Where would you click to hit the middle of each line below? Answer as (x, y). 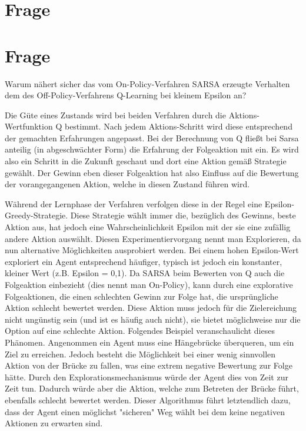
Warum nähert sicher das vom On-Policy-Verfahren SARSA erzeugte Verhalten (147, 83)
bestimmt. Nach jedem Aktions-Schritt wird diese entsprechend (178, 126)
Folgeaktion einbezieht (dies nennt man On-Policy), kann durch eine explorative (149, 284)
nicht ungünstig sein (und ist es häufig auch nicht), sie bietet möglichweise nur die (153, 319)
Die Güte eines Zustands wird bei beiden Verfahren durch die (115, 115)
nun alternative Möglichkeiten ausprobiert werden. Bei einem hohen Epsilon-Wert (152, 250)
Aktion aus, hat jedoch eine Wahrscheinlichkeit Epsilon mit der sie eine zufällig (148, 227)
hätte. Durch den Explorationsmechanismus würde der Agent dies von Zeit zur (147, 377)
